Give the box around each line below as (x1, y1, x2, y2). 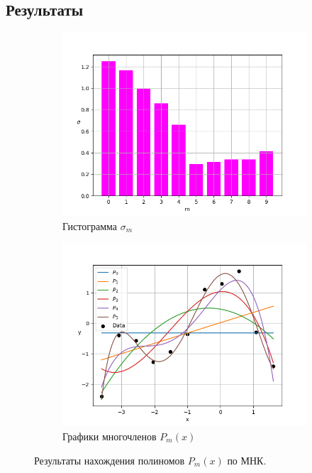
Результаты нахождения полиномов (34, 452, 185, 467)
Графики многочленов (62, 428, 157, 443)
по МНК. (227, 452, 267, 467)
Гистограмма (62, 218, 117, 233)
